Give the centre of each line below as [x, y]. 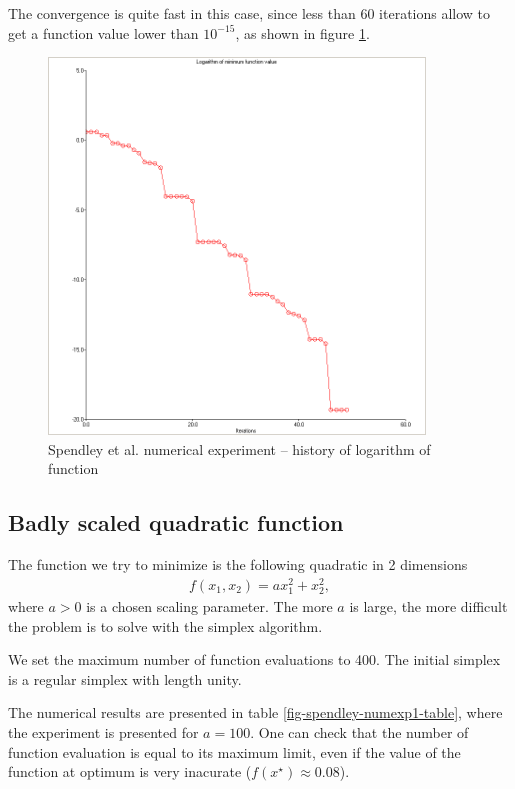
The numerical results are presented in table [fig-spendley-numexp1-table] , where [255, 712]
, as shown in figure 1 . [302, 32]
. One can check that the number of [359, 731]
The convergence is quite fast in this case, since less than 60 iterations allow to [249, 13]
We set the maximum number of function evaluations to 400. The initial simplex [254, 659]
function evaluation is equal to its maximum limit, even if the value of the [234, 751]
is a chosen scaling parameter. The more [209, 605]
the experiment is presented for [103, 731]
